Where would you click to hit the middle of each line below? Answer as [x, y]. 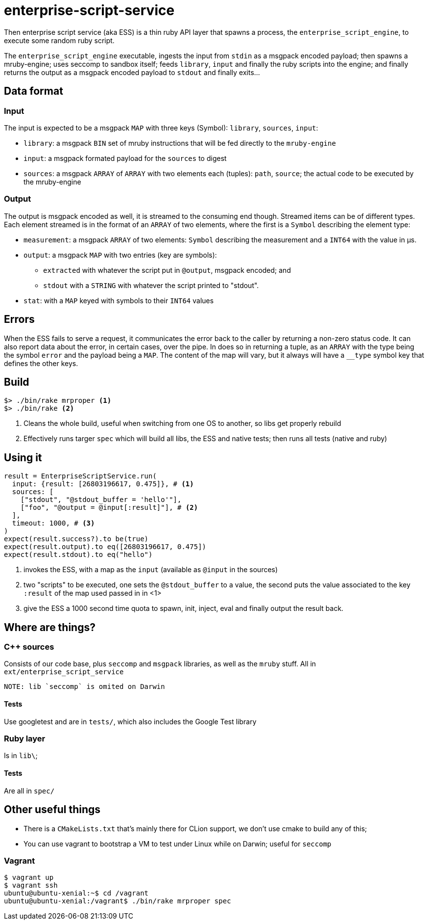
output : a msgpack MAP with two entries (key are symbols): [120, 255]
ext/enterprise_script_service [64, 672]
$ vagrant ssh [31, 885]
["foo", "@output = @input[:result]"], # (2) [109, 508]
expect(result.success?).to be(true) [76, 539]
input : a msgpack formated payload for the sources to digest [125, 158]
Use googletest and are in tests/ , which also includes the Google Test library [130, 721]
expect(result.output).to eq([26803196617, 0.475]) [105, 547]
